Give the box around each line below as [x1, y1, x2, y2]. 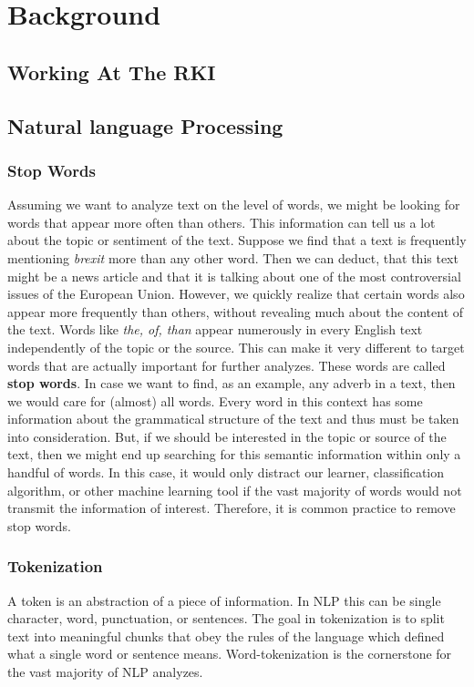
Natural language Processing [7, 111, 283, 139]
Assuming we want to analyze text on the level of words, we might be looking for [7, 195, 460, 214]
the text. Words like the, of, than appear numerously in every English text [7, 320, 423, 339]
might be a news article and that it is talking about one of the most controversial [7, 266, 461, 285]
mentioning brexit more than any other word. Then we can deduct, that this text [7, 248, 459, 267]
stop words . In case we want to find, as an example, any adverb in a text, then [7, 374, 456, 393]
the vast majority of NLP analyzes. [7, 662, 203, 682]
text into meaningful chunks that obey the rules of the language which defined [7, 626, 445, 645]
